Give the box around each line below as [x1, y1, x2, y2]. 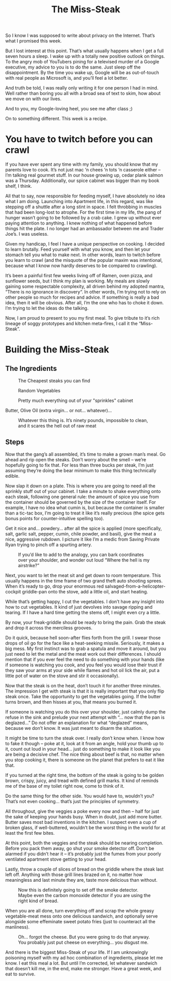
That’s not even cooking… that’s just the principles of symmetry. [5, 798, 140, 804]
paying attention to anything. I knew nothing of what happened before [5, 220, 152, 226]
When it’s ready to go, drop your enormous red [5, 583, 104, 589]
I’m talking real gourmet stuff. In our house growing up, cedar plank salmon [5, 172, 163, 179]
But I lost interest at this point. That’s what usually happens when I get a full [5, 48, 164, 54]
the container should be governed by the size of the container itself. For [5, 499, 156, 505]
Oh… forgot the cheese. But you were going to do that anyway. [18, 933, 150, 940]
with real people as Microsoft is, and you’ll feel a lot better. [5, 75, 129, 81]
